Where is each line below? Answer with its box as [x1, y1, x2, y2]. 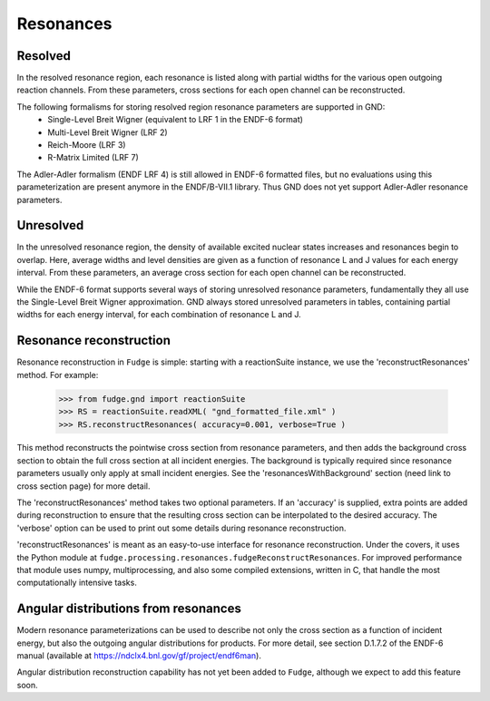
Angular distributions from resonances [16, 601, 242, 617]
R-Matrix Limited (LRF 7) [47, 152, 140, 163]
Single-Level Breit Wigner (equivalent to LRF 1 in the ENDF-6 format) [47, 114, 304, 125]
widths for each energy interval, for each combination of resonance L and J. [16, 309, 301, 320]
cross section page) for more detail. [16, 481, 151, 492]
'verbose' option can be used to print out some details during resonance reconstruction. [16, 522, 347, 533]
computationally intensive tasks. [16, 577, 138, 589]
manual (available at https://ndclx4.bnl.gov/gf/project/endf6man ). [16, 650, 262, 661]
